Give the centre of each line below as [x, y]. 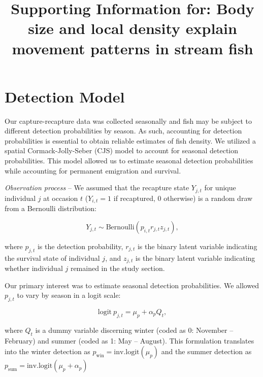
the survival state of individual [52, 258]
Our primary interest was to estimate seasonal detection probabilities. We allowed [132, 285]
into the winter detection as [47, 351]
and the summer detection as [206, 351]
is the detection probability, [80, 246]
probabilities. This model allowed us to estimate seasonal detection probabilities [129, 161]
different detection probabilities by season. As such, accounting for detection [123, 131]
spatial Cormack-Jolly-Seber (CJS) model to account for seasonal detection [121, 150]
